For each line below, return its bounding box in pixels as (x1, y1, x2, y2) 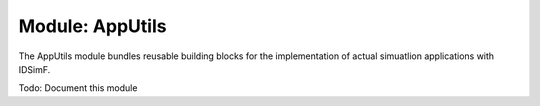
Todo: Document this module (18, 82, 138, 94)
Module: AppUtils (18, 15, 167, 37)
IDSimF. (18, 63, 51, 75)
